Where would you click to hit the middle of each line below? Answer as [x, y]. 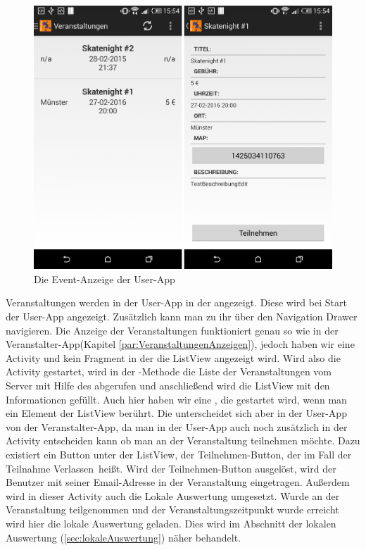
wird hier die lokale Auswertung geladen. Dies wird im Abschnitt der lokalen [171, 523]
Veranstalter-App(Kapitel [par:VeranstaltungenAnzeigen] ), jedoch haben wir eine [180, 344]
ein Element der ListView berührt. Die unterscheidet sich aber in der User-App [176, 413]
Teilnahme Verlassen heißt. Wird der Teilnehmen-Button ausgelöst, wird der [171, 468]
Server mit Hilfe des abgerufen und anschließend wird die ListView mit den [168, 385]
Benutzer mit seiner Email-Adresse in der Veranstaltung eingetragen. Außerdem [178, 482]
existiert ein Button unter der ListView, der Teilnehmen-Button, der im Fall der [179, 454]
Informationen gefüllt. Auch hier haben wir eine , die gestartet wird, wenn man [176, 399]
